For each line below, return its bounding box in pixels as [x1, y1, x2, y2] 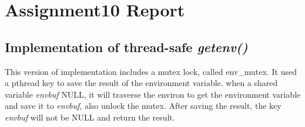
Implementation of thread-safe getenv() [5, 37, 248, 56]
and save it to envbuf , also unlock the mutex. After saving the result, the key [5, 99, 281, 112]
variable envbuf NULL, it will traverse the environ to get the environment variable [5, 88, 301, 100]
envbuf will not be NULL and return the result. [5, 111, 175, 123]
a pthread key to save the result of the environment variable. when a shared [5, 77, 278, 89]
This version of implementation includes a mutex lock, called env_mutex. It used [5, 65, 297, 77]
